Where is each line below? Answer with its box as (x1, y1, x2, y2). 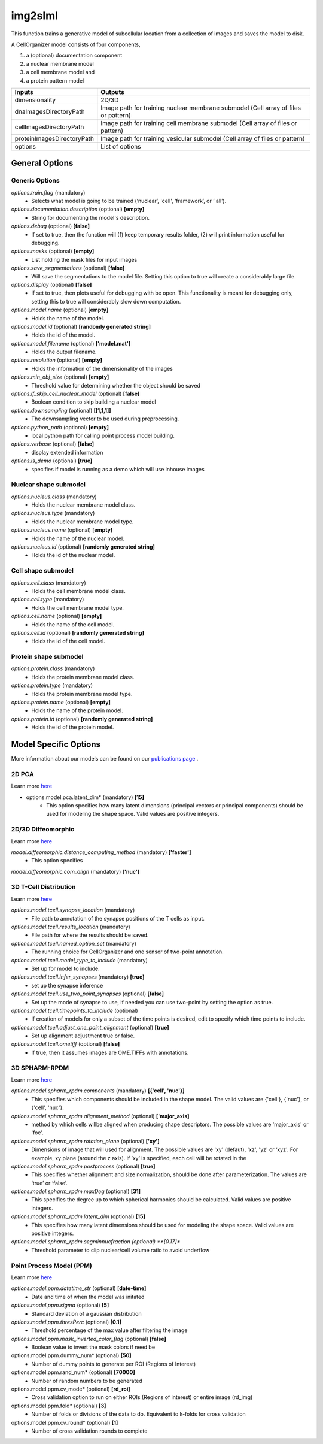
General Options (11, 158, 74, 168)
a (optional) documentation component (26, 52, 123, 59)
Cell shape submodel (11, 567, 74, 575)
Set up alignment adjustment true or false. (31, 1032, 135, 1039)
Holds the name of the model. (31, 314, 105, 322)
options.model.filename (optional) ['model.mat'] (11, 340, 131, 347)
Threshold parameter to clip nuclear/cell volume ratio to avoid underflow (31, 1246, 210, 1254)
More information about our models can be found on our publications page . (11, 755, 199, 762)
